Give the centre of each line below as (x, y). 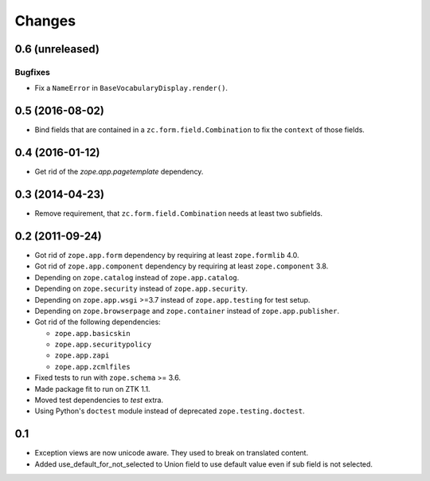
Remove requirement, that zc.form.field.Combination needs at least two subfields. (178, 213)
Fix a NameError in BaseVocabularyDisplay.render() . (131, 88)
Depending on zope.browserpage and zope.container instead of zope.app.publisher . (187, 311)
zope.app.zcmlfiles (92, 367)
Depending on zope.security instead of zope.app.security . (141, 289)
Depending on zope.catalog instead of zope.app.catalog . (137, 277)
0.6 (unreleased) (57, 49)
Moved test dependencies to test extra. (99, 400)
